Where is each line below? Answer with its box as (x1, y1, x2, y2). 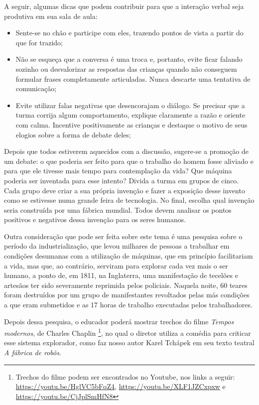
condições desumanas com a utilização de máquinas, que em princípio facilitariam (4, 251, 253, 261)
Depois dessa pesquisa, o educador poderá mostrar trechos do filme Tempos (4, 316, 234, 326)
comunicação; (15, 83, 57, 94)
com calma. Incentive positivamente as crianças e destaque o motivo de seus (15, 119, 248, 130)
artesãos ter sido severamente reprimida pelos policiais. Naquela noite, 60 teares (4, 279, 248, 290)
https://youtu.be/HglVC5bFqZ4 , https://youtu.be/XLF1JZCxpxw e (15, 381, 226, 392)
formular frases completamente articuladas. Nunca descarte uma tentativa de (15, 73, 251, 84)
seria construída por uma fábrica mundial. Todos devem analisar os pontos (4, 204, 232, 215)
